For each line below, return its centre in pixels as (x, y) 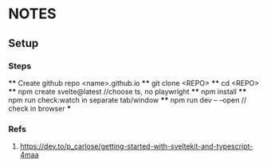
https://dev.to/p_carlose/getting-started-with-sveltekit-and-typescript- (136, 146)
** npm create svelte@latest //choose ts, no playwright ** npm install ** (128, 91)
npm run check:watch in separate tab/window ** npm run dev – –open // (128, 99)
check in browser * (40, 108)
